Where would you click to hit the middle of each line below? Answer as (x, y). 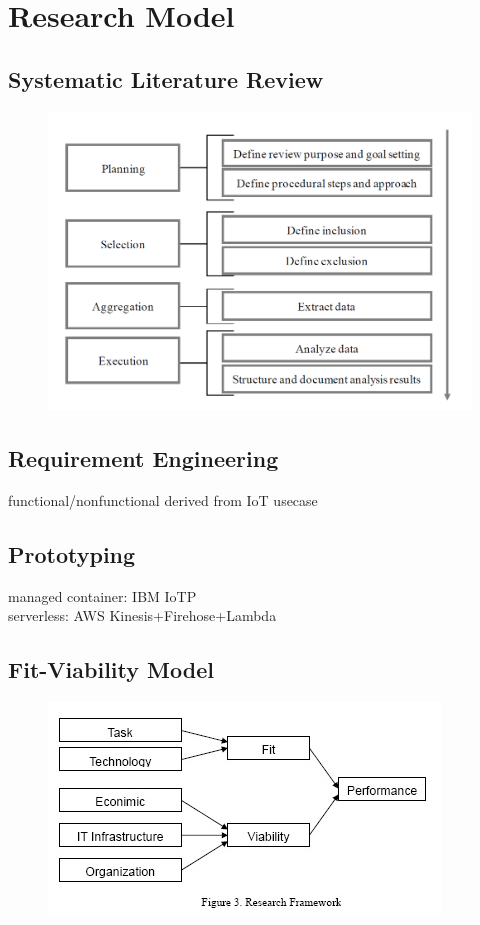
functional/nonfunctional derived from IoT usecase (163, 499)
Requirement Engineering (143, 458)
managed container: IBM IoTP (102, 595)
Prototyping (72, 553)
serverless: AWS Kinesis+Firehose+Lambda (142, 615)
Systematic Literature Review (166, 78)
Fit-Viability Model (111, 669)
